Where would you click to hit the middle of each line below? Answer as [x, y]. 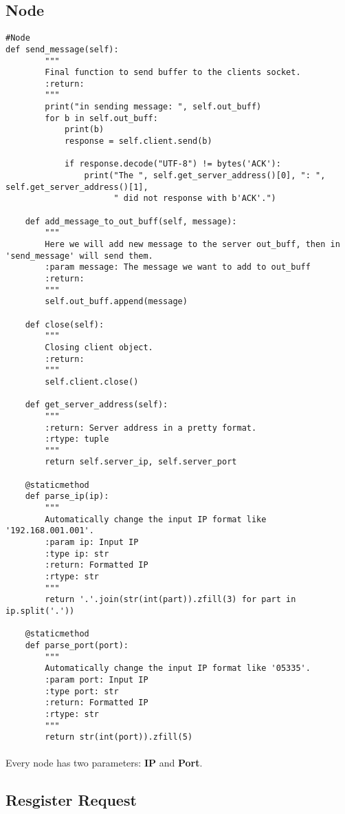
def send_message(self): [62, 49]
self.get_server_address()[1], [77, 187]
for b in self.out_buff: [101, 118]
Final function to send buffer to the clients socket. [173, 73]
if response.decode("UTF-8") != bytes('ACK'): [172, 164]
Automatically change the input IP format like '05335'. [178, 668]
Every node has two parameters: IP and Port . [104, 763]
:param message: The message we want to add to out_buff [178, 267]
